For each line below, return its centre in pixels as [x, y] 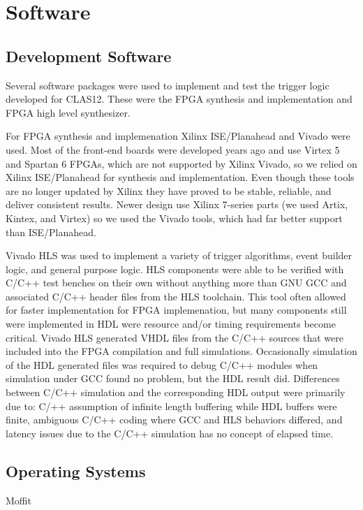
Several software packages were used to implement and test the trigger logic [168, 85]
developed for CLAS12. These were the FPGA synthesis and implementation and [179, 99]
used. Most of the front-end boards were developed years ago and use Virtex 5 [173, 149]
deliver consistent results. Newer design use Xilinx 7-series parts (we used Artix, [177, 204]
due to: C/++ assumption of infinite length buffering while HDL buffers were [171, 406]
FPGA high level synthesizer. [68, 112]
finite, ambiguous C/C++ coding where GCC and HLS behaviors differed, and [174, 420]
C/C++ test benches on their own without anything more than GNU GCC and [176, 283]
